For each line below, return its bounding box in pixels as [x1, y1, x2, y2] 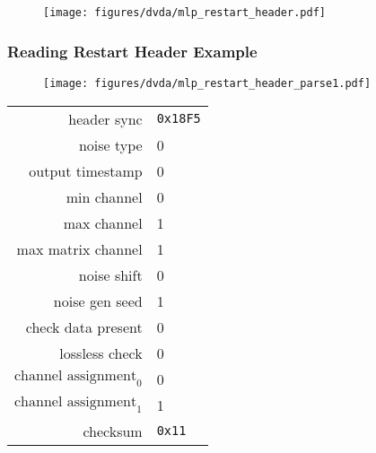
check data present [25, 316, 143, 337]
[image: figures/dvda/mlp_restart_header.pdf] [43, 6, 326, 19]
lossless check [59, 342, 143, 363]
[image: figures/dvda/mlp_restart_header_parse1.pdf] [43, 76, 372, 90]
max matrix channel [16, 238, 143, 259]
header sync [68, 108, 143, 129]
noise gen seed [53, 290, 143, 311]
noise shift [78, 264, 143, 285]
